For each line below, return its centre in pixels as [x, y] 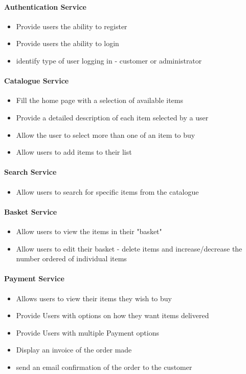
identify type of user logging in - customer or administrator [109, 60]
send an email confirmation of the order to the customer [104, 367]
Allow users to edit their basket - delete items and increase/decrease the [129, 248]
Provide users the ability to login [68, 43]
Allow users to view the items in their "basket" [89, 231]
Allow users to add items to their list [74, 152]
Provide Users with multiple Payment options [87, 332]
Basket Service [31, 211]
